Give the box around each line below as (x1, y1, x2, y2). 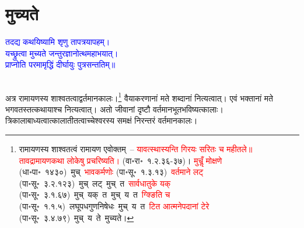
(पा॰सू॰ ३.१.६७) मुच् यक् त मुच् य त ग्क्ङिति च (19, 188, 170, 201)
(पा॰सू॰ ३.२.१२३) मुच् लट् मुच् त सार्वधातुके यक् (19, 177, 171, 189)
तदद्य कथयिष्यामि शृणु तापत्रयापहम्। (5, 36, 110, 48)
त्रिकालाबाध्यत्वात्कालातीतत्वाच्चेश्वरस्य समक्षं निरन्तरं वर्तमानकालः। (5, 114, 198, 127)
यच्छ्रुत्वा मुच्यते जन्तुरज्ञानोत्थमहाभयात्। (5, 47, 118, 59)
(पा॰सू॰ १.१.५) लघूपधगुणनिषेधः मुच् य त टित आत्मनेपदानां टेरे (19, 199, 209, 212)
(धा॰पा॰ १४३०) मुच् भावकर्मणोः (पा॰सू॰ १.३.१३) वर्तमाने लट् (19, 166, 204, 178)
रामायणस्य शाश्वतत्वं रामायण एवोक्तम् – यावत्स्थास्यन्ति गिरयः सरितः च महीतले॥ (19, 142, 253, 155)
